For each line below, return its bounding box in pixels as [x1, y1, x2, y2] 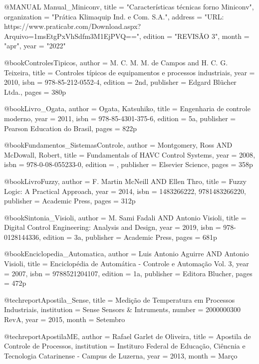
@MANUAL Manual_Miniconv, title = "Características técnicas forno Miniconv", [4, 1, 254, 11]
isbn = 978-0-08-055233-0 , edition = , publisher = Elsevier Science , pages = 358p [4, 159, 253, 170]
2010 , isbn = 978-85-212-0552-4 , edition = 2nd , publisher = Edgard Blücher [4, 77, 237, 87]
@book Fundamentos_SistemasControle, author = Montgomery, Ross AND [4, 140, 233, 150]
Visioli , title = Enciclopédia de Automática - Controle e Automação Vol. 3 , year [4, 258, 249, 269]
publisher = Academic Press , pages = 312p [4, 195, 136, 206]
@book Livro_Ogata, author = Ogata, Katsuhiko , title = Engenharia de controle [4, 103, 251, 114]
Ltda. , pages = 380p [4, 86, 66, 97]
